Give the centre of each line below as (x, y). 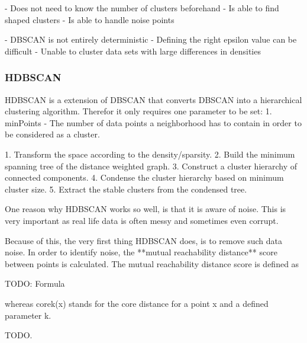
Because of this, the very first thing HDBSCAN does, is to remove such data (143, 240)
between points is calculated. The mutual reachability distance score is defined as (152, 263)
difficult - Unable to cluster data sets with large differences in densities (133, 51)
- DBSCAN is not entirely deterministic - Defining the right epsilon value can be (151, 39)
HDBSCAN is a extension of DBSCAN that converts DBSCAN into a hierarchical (153, 99)
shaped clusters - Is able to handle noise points (90, 19)
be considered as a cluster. (52, 134)
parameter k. (28, 315)
